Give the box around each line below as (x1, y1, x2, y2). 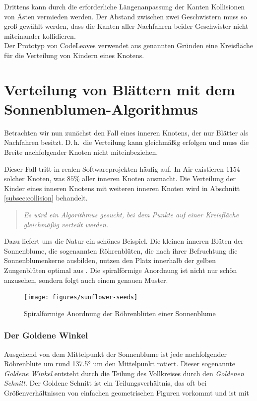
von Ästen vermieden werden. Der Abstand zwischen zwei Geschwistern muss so (4, 11, 247, 21)
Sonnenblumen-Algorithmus (4, 98, 198, 119)
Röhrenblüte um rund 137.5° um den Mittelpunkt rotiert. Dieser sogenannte (4, 358, 236, 369)
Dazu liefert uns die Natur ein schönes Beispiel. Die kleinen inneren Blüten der (4, 236, 244, 246)
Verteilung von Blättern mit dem (4, 79, 235, 99)
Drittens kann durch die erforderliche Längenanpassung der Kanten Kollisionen (4, 1, 245, 11)
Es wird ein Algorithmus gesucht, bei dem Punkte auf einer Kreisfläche (23, 209, 239, 220)
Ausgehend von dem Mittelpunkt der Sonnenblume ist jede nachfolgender (4, 348, 227, 359)
